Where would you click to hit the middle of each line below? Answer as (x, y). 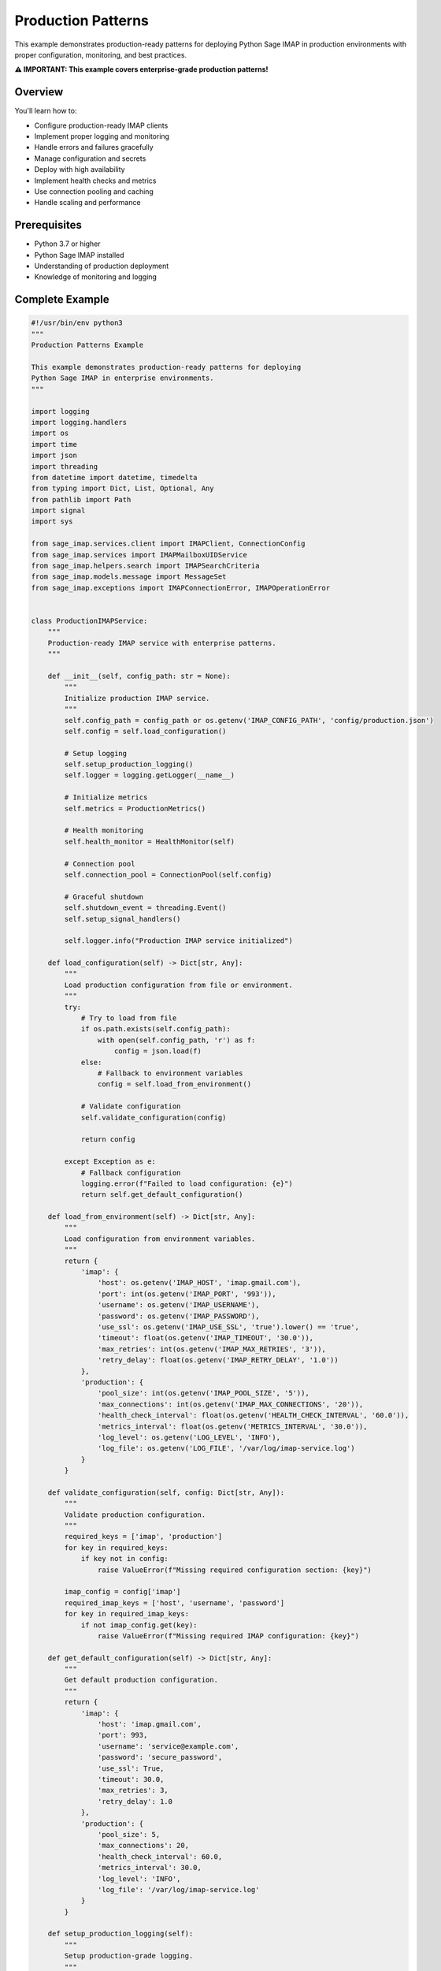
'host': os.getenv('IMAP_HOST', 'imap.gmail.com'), (199, 1283)
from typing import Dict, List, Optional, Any (122, 488)
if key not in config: (124, 1559)
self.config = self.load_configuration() (145, 731)
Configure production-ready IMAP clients (101, 125)
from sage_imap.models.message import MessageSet (129, 577)
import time (54, 444)
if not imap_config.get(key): (139, 1625)
